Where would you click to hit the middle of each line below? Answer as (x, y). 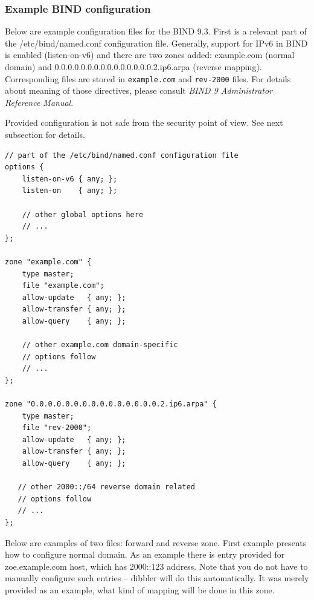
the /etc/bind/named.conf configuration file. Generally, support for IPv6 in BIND (156, 43)
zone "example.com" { (48, 262)
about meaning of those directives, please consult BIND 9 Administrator (139, 90)
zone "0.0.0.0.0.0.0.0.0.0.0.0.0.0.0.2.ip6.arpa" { (111, 404)
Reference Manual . (39, 102)
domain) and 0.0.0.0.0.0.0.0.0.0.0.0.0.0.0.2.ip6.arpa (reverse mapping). (133, 67)
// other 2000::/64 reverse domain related (106, 487)
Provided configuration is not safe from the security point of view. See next (144, 122)
